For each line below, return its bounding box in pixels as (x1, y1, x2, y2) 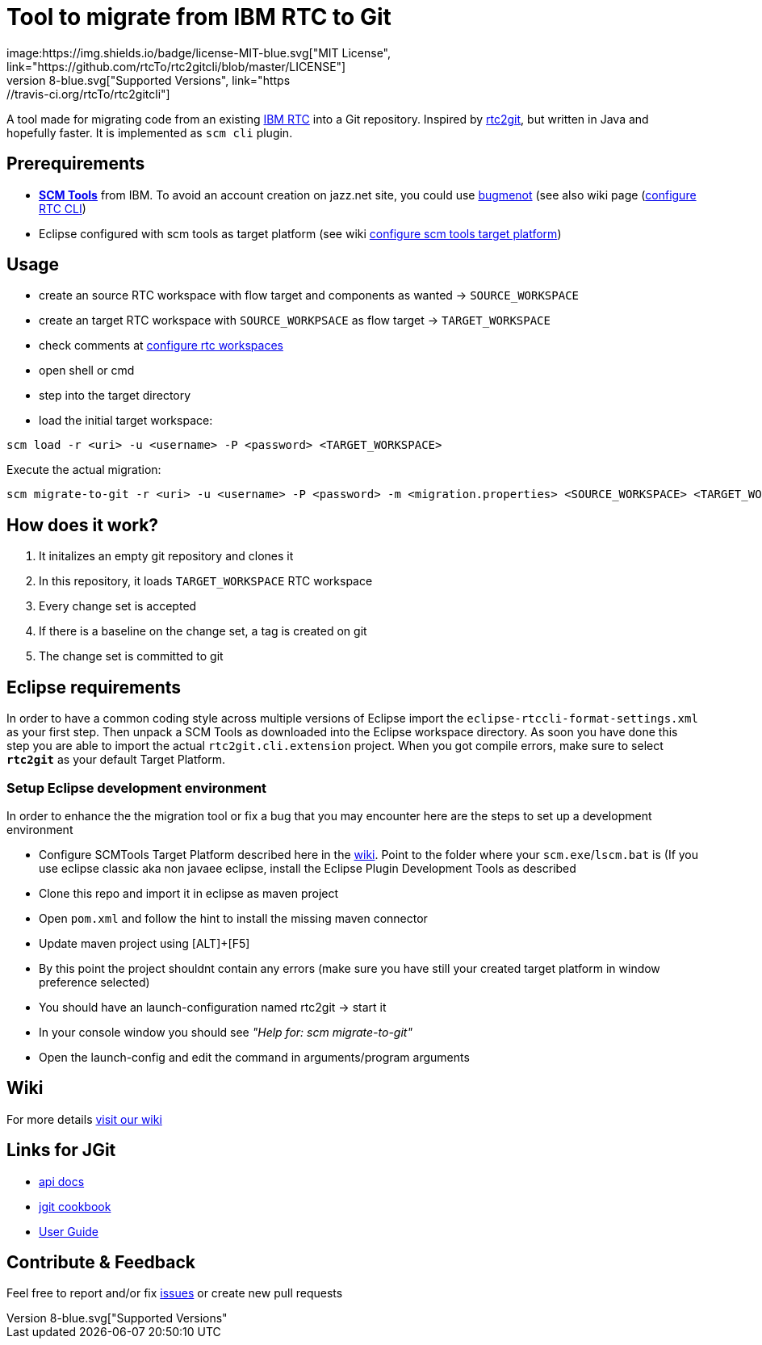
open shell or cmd (39, 363, 135, 378)
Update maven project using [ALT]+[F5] (39, 936, 250, 950)
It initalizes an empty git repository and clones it (39, 549, 294, 564)
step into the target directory (39, 388, 191, 403)
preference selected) (39, 974, 150, 989)
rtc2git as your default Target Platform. (6, 752, 226, 767)
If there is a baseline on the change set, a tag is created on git (39, 624, 367, 639)
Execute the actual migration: (6, 463, 161, 477)
